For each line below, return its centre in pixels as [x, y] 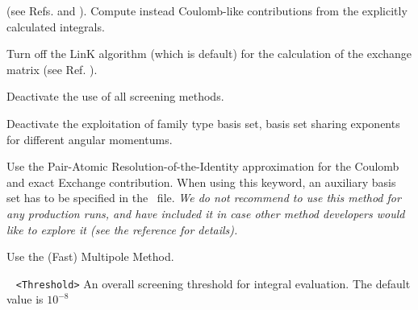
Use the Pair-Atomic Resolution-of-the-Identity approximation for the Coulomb [203, 166]
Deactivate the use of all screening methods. [115, 96]
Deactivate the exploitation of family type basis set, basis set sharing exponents [203, 123]
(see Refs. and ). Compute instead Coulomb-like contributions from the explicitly [207, 10]
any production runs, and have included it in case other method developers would [206, 213]
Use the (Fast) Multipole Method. [90, 256]
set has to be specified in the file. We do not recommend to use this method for [204, 198]
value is [25, 299]
